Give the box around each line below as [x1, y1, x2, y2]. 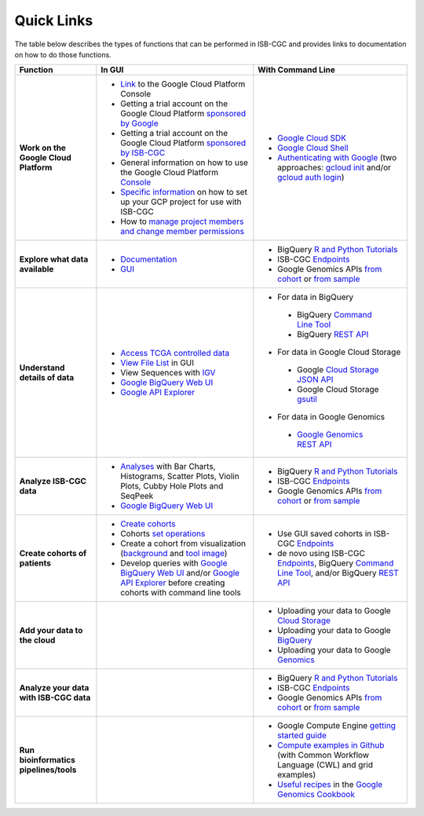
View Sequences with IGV [120, 368, 216, 379]
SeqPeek [120, 491, 154, 502]
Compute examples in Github [277, 740, 385, 751]
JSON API [297, 374, 334, 385]
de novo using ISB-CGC [277, 548, 365, 559]
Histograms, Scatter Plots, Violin [120, 471, 239, 482]
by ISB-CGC [120, 148, 166, 159]
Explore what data [19, 254, 89, 265]
